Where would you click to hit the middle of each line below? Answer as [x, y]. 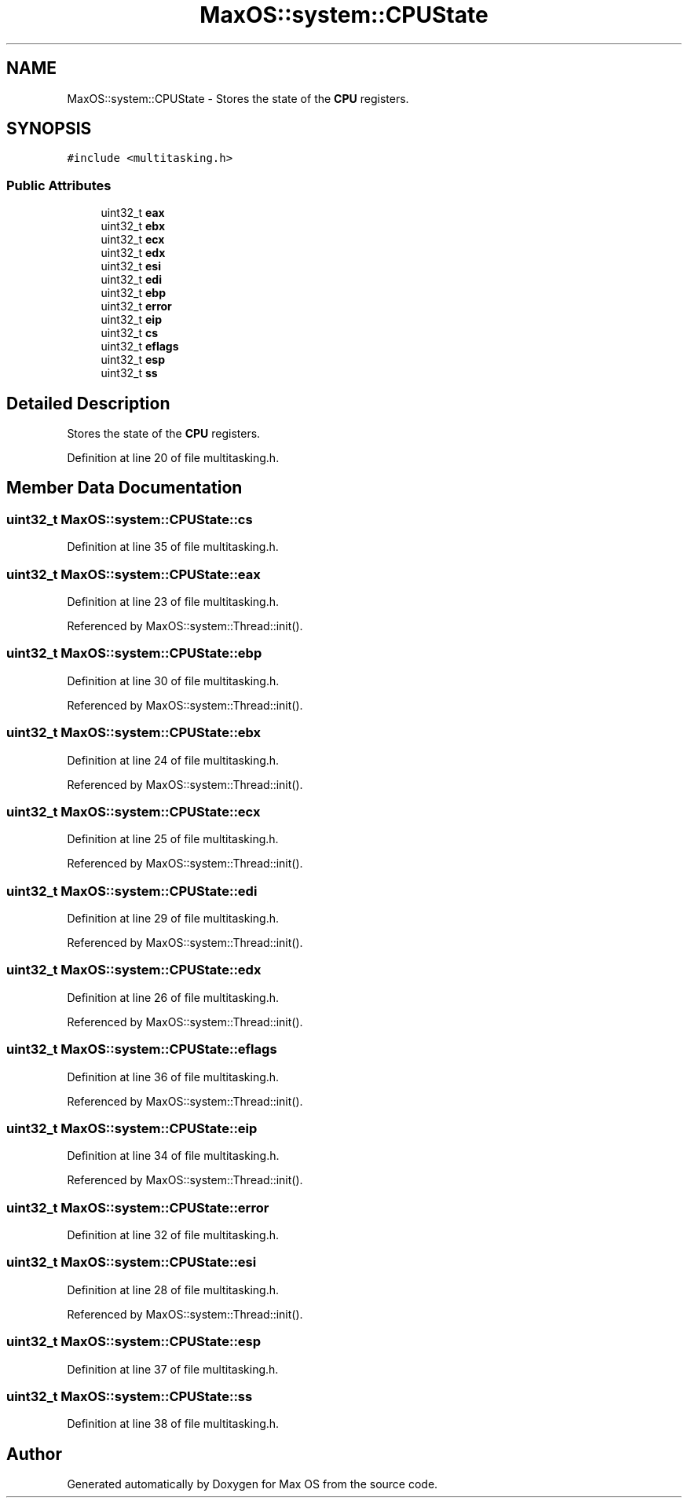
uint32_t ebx [133, 226]
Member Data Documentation [124, 488]
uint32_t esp [133, 360]
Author [34, 1454]
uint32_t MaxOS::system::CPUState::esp [134, 1342]
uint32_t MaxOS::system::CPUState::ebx [134, 733]
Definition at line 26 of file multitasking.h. [173, 997]
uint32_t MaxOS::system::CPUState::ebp [134, 653]
